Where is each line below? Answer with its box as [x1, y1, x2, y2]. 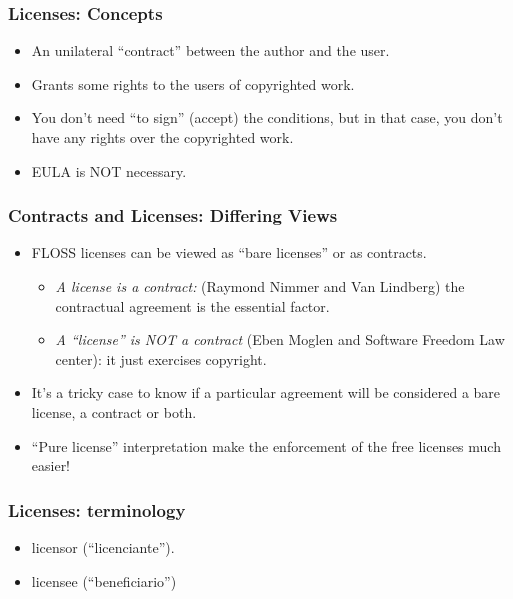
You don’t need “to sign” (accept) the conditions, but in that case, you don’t [31, 107, 503, 128]
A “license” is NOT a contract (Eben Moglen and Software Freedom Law [55, 329, 505, 350]
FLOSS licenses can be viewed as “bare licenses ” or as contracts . [31, 242, 427, 263]
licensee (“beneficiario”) [31, 570, 177, 591]
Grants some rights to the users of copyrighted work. [31, 73, 355, 94]
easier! [31, 455, 71, 476]
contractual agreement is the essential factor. [55, 295, 330, 316]
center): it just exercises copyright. [55, 348, 267, 369]
